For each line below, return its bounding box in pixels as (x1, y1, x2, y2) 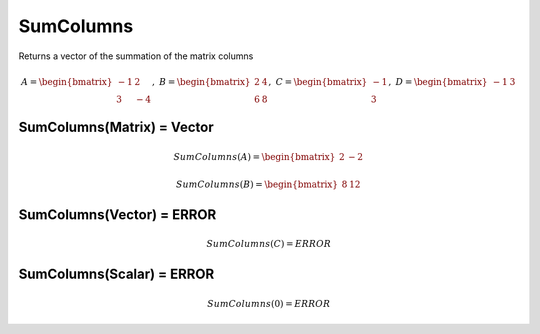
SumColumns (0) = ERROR (206, 298, 331, 309)
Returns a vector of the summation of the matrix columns (18, 50, 254, 62)
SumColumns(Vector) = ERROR (18, 206, 217, 223)
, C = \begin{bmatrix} (268, 76, 368, 87)
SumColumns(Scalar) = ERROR (18, 266, 215, 283)
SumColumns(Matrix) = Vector (18, 119, 214, 136)
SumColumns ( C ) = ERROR (206, 238, 332, 250)
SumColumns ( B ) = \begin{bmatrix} (175, 178, 339, 190)
